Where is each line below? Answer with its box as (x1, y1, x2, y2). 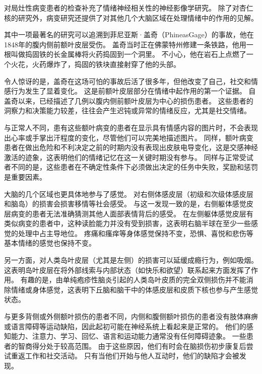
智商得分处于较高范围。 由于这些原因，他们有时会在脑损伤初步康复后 (18, 340, 246, 351)
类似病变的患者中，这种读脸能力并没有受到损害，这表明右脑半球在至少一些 (4, 218, 251, 229)
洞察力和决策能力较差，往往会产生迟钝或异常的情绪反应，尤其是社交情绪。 (4, 105, 251, 116)
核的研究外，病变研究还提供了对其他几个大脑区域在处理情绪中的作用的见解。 (4, 12, 258, 23)
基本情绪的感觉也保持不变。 (4, 238, 96, 248)
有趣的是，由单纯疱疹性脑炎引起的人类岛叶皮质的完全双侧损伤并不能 (20, 274, 246, 285)
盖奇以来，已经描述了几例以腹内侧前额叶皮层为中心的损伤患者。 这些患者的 (4, 95, 253, 106)
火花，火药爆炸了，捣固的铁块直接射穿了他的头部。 (11, 58, 180, 69)
